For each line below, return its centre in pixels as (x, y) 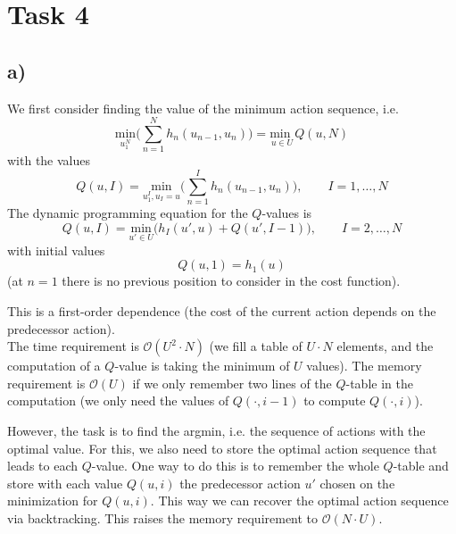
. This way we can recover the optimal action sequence (299, 501)
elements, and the (385, 346)
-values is (287, 213)
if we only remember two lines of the (232, 383)
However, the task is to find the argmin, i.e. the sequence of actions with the (216, 430)
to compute (335, 400)
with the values (49, 160)
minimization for (53, 501)
